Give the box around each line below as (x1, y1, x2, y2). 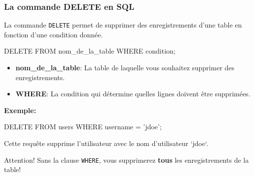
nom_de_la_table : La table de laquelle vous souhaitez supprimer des (15, 62, 235, 73)
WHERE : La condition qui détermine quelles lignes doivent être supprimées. (15, 88, 251, 99)
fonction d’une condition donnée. (4, 29, 103, 39)
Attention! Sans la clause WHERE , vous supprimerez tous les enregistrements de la (4, 154, 249, 165)
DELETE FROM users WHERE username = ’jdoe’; (4, 121, 162, 132)
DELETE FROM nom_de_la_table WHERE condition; (4, 46, 176, 56)
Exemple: (4, 105, 36, 115)
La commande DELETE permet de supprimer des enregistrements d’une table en (4, 20, 242, 30)
